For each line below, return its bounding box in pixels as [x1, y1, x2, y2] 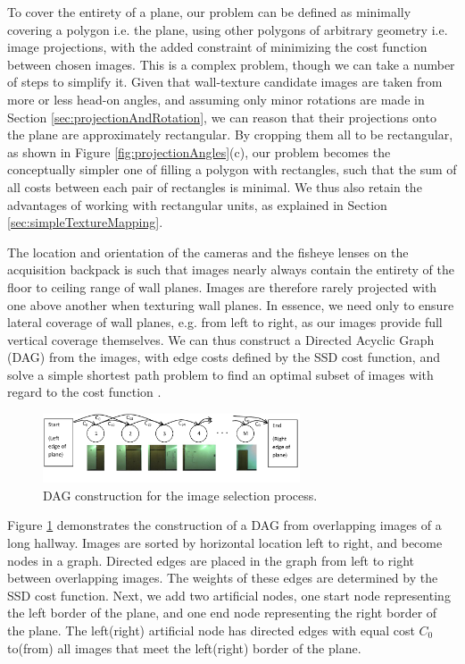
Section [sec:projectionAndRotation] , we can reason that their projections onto [7, 107, 436, 126]
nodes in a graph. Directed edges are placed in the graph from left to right [7, 551, 414, 569]
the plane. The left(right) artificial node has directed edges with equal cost [7, 621, 415, 639]
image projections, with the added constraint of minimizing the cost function [7, 38, 428, 56]
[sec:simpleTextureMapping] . [7, 213, 163, 231]
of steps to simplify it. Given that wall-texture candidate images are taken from [7, 72, 443, 91]
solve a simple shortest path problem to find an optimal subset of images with [7, 365, 434, 383]
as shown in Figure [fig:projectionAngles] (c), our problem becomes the [7, 142, 391, 161]
